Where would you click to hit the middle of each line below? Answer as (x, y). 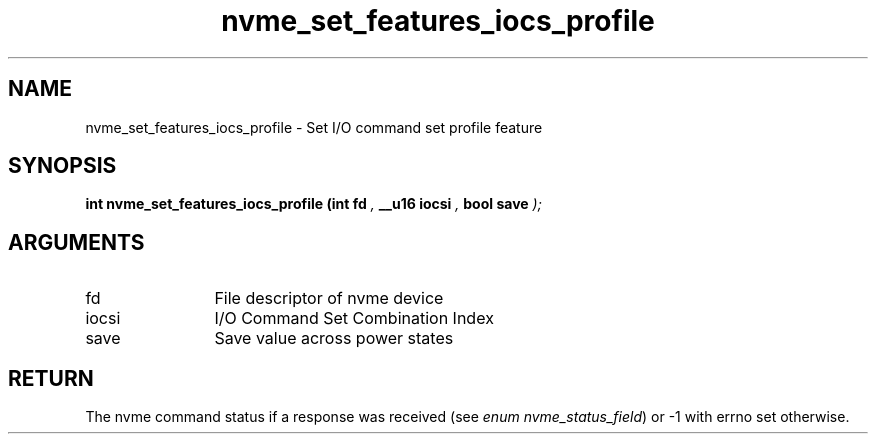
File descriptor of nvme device (329, 298)
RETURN (51, 378)
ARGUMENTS (76, 242)
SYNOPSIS (62, 166)
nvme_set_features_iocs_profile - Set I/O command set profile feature (314, 127)
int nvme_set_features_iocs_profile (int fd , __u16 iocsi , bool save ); (313, 204)
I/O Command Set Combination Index (354, 318)
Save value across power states (334, 338)
